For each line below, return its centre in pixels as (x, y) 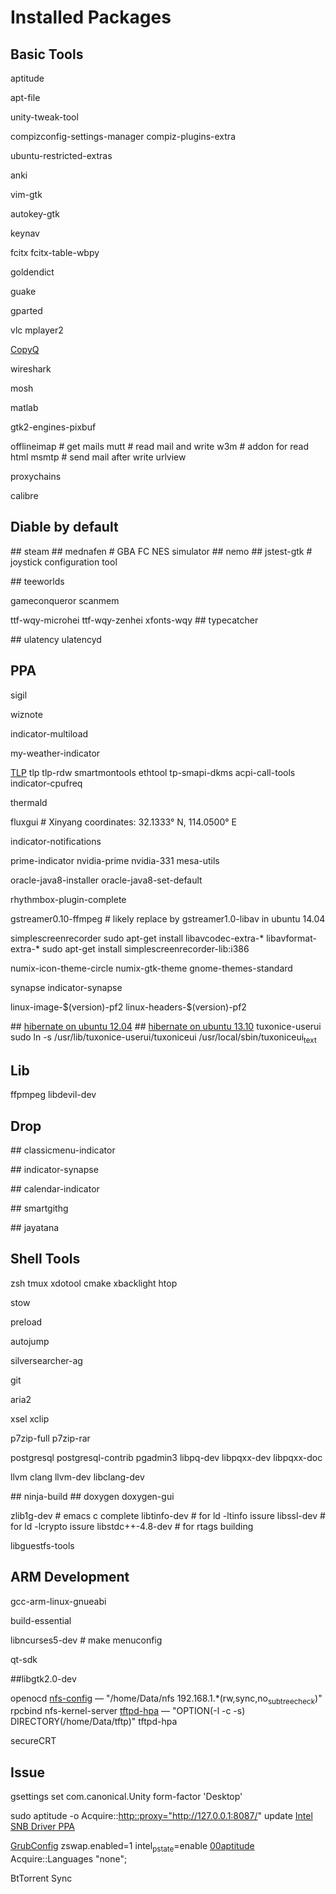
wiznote (26, 714)
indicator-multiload (49, 733)
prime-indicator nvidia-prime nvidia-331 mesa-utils (115, 860)
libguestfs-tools (42, 1545)
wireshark (31, 369)
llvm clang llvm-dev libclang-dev (77, 1477)
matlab (24, 407)
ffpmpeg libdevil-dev (53, 1095)
